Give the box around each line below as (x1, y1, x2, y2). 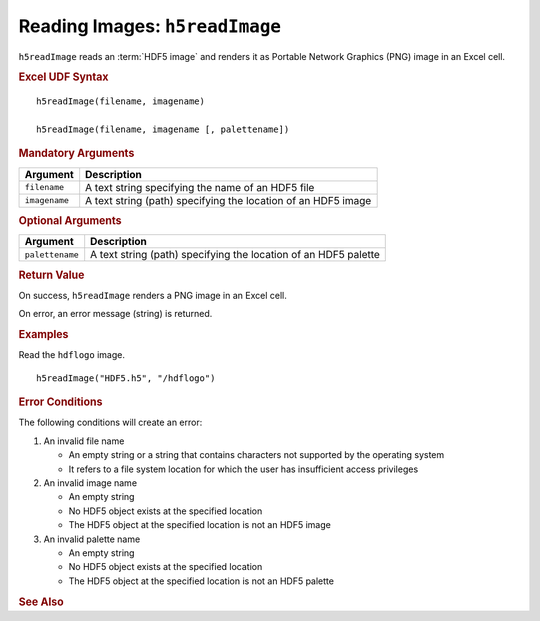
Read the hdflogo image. (18, 349, 125, 361)
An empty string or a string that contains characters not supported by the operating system (68, 449, 445, 461)
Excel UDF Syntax (18, 70, 109, 84)
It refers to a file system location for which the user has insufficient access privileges (68, 463, 419, 475)
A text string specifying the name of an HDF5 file (85, 180, 315, 194)
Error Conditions (18, 395, 103, 409)
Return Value (18, 268, 85, 282)
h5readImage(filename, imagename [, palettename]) (36, 123, 290, 135)
